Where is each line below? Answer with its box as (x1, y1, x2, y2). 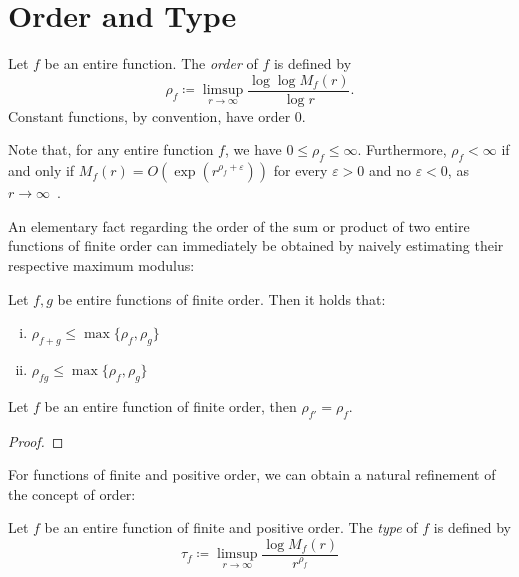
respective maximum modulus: (8, 254, 195, 275)
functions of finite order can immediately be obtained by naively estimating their (8, 235, 504, 256)
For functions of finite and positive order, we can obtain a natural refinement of (8, 464, 496, 485)
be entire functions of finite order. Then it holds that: (57, 288, 386, 309)
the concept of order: (8, 483, 136, 504)
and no (368, 160, 411, 181)
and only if (8, 160, 75, 181)
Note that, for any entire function (8, 139, 214, 160)
